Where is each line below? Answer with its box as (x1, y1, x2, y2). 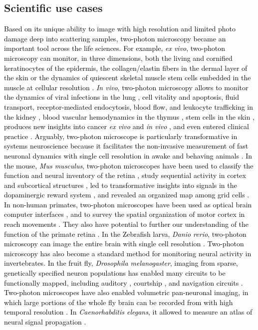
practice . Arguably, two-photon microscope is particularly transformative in (4, 131, 238, 141)
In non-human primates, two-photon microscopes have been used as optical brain (4, 199, 252, 209)
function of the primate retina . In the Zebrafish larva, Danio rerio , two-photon (4, 228, 247, 239)
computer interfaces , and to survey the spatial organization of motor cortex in (4, 209, 245, 219)
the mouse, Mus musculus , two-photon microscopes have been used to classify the (4, 160, 254, 170)
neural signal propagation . (4, 317, 86, 327)
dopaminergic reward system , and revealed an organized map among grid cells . (4, 189, 250, 200)
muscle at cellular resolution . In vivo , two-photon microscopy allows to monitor (4, 82, 249, 92)
